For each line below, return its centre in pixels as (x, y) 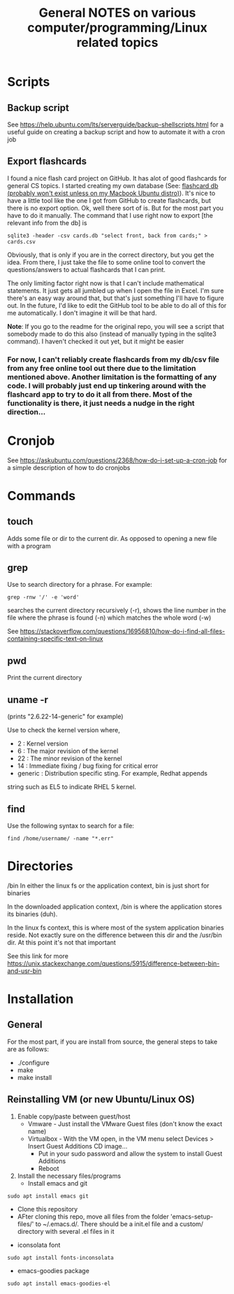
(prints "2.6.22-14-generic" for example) (65, 717)
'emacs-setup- (192, 1216)
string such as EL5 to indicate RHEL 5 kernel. (72, 787)
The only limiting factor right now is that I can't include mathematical (106, 283)
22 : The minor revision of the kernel (70, 759)
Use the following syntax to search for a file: (71, 825)
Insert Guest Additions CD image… (78, 1146)
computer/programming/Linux (117, 28)
